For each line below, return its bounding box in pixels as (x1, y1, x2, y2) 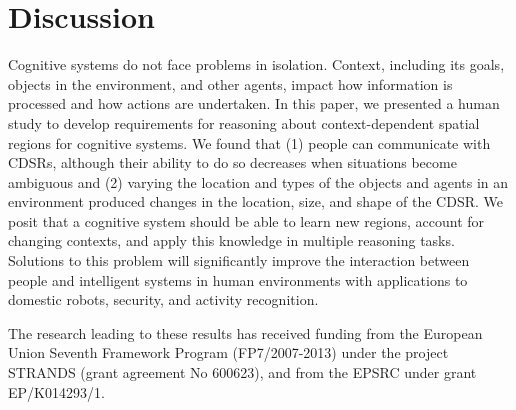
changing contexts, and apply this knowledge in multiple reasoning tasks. (8, 230, 455, 251)
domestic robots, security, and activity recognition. (8, 289, 319, 310)
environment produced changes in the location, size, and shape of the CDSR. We (8, 191, 503, 212)
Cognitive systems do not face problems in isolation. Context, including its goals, (8, 54, 505, 75)
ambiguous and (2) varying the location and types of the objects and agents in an (8, 171, 509, 192)
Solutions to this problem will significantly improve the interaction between (8, 250, 470, 271)
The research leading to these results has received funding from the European (8, 322, 483, 343)
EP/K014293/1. (8, 381, 105, 402)
